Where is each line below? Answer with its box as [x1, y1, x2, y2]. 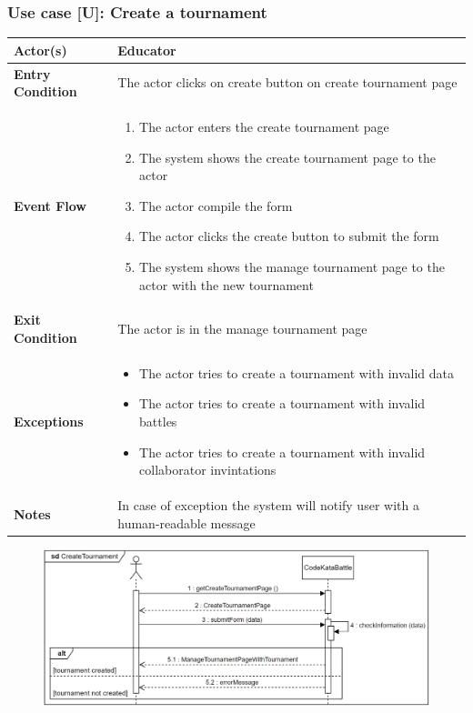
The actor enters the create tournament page [139, 117, 389, 136]
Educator [117, 40, 176, 59]
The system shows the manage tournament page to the [139, 256, 445, 276]
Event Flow [14, 196, 86, 215]
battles [139, 412, 177, 431]
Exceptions [14, 412, 84, 431]
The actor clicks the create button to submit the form [139, 226, 439, 246]
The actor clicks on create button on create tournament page [117, 73, 458, 92]
